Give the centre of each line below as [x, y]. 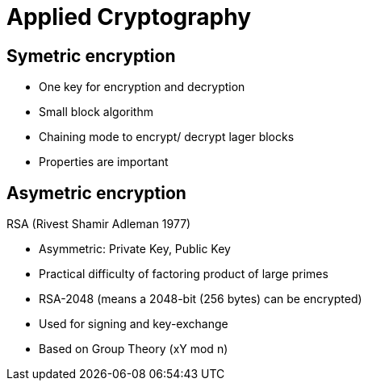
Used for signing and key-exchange [134, 324]
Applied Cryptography [129, 17]
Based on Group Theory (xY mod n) [134, 349]
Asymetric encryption [96, 193]
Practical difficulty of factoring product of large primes [184, 274]
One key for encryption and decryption [142, 87]
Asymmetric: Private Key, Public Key [135, 249]
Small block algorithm [96, 112]
